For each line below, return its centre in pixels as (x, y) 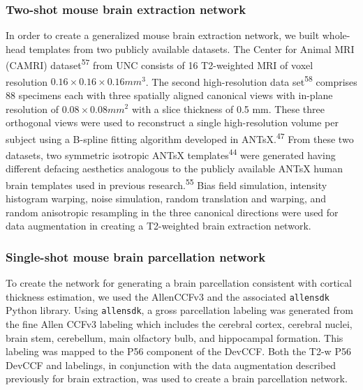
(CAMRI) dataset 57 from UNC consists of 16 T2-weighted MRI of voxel (160, 64)
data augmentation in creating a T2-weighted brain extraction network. (158, 226)
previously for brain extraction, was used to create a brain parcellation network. (177, 378)
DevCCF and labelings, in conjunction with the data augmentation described (171, 365)
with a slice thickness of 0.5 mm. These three (228, 108)
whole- (336, 35)
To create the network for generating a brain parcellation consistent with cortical (179, 283)
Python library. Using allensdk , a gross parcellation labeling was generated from (179, 310)
